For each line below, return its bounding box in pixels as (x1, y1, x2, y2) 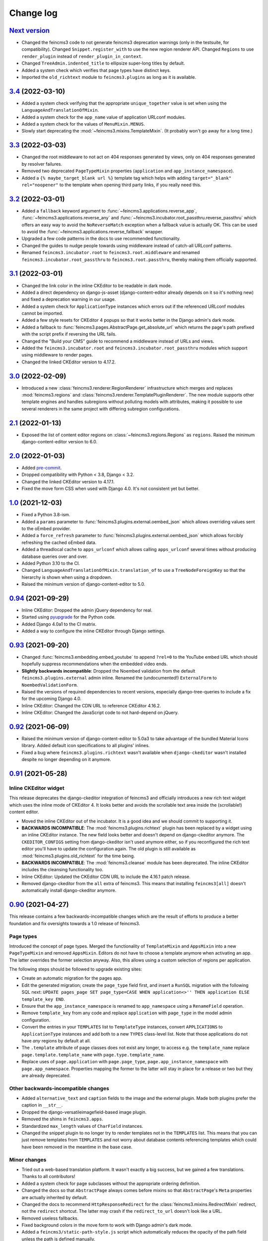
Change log (9, 7, 58, 18)
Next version (9, 26, 50, 35)
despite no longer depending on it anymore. (21, 757, 111, 762)
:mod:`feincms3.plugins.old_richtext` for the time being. (21, 853, 135, 859)
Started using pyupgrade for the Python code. (21, 614, 116, 620)
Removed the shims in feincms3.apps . (21, 1116, 104, 1122)
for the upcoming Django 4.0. (21, 695, 82, 702)
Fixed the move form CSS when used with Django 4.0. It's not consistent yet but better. (21, 485, 200, 491)
